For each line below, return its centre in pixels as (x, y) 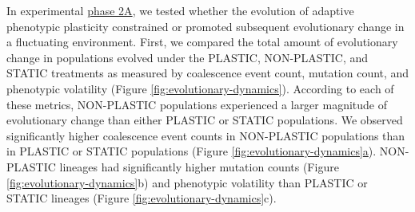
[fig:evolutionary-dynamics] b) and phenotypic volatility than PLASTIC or (187, 182)
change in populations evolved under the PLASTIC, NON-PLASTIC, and (188, 57)
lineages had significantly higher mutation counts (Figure (199, 166)
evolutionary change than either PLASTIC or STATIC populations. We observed (205, 120)
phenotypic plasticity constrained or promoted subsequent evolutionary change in (206, 26)
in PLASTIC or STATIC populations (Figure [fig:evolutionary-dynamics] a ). (192, 151)
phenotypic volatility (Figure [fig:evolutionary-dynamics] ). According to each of (200, 88)
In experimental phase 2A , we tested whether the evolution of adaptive (180, 10)
